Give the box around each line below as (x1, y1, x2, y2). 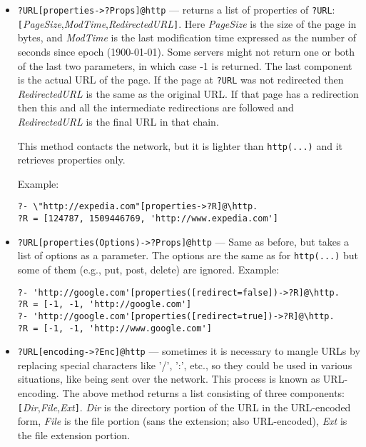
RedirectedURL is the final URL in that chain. (17, 114, 219, 129)
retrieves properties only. (17, 152, 126, 167)
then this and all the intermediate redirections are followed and (17, 100, 294, 115)
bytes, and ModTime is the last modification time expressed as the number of (17, 30, 357, 45)
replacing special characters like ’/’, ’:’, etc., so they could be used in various (17, 357, 352, 372)
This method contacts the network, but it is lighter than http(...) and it (17, 138, 342, 153)
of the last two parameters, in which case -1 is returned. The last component (17, 58, 352, 73)
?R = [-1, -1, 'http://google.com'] (17, 299, 192, 310)
